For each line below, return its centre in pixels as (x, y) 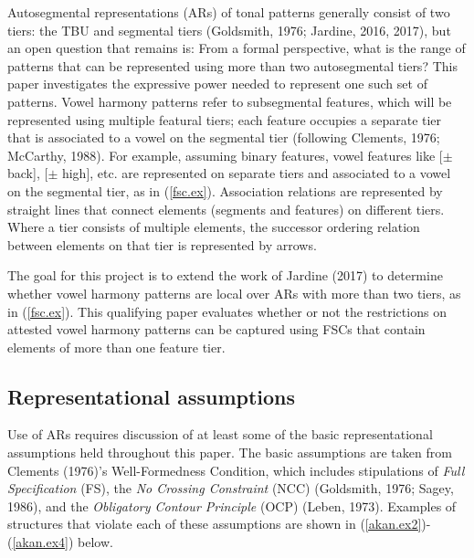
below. (95, 542)
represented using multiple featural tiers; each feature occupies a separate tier (225, 119)
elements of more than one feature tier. (116, 347)
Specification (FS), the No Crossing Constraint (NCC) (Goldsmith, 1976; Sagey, (231, 488)
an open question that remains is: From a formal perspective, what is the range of (237, 48)
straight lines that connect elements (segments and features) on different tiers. (226, 209)
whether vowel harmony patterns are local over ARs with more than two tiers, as (234, 293)
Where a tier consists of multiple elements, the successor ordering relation (214, 227)
